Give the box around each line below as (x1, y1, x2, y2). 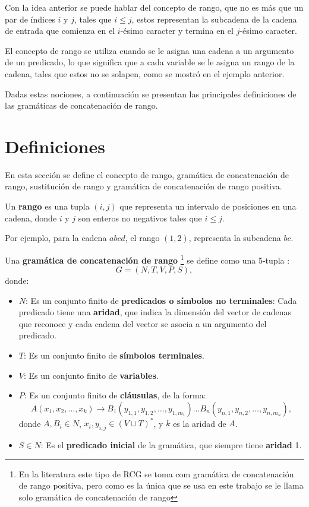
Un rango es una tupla (5, 200, 90, 213)
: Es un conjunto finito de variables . (23, 369, 159, 381)
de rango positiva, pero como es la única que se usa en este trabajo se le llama (18, 479, 304, 492)
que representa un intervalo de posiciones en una (119, 200, 297, 213)
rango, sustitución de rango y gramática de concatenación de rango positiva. (5, 180, 282, 192)
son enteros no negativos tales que (78, 211, 202, 224)
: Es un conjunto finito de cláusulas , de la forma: (24, 389, 206, 401)
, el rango (125, 232, 160, 244)
